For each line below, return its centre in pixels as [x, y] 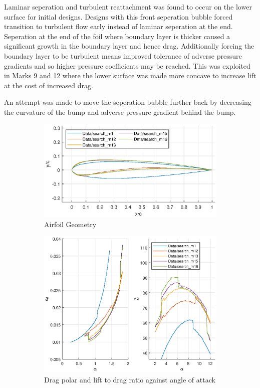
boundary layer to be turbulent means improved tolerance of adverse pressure [123, 55]
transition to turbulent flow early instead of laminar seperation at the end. [118, 26]
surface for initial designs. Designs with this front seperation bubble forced [118, 16]
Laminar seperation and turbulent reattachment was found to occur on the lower [128, 7]
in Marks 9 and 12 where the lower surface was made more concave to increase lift [130, 75]
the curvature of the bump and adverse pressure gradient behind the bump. [120, 112]
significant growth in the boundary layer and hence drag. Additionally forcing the [129, 46]
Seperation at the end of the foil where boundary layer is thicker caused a [117, 36]
